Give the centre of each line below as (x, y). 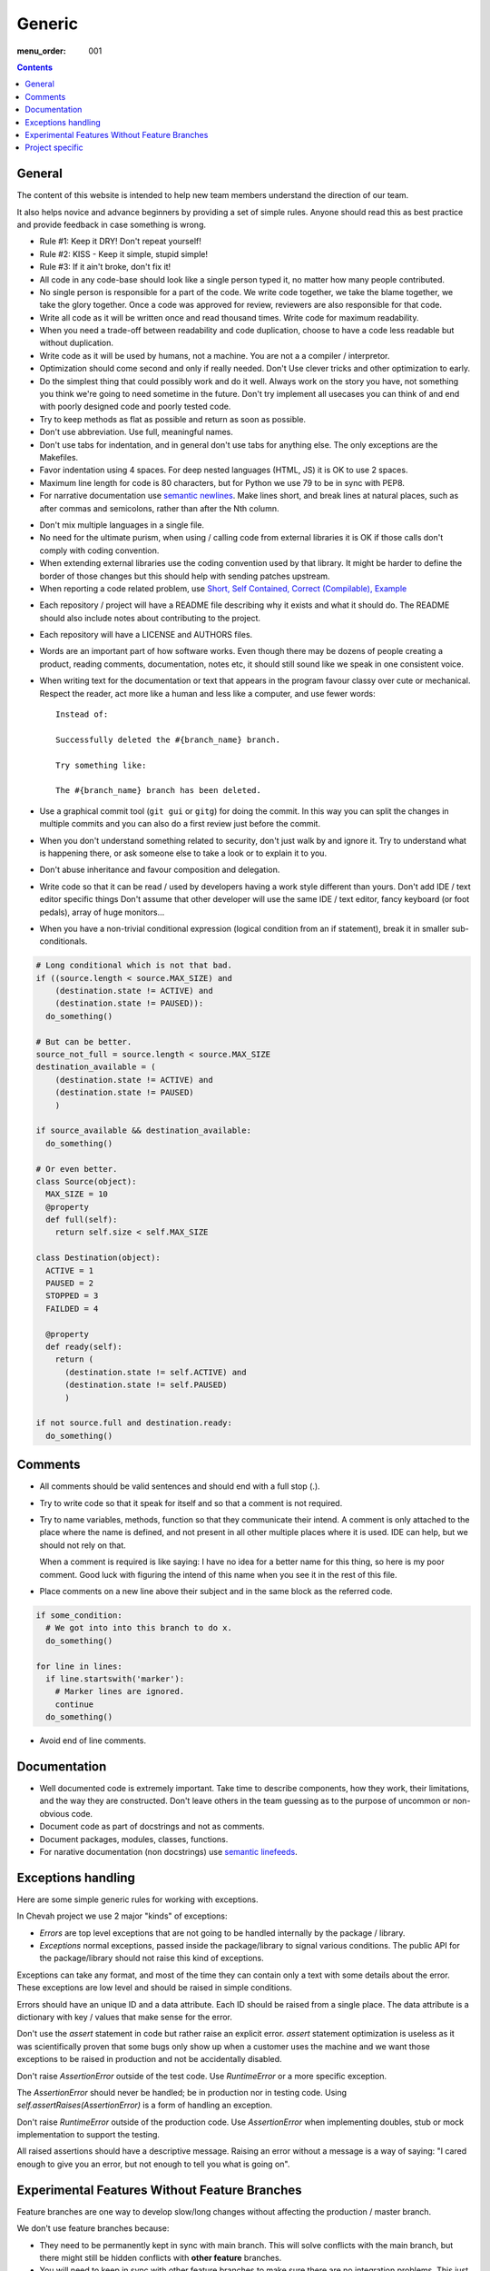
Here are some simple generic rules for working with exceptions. (137, 1899)
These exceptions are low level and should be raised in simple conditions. (154, 1988)
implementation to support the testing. (88, 2135)
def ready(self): (84, 1346)
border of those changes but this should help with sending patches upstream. (185, 576)
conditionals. (64, 941)
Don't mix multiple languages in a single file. (122, 525)
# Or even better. (77, 1169)
